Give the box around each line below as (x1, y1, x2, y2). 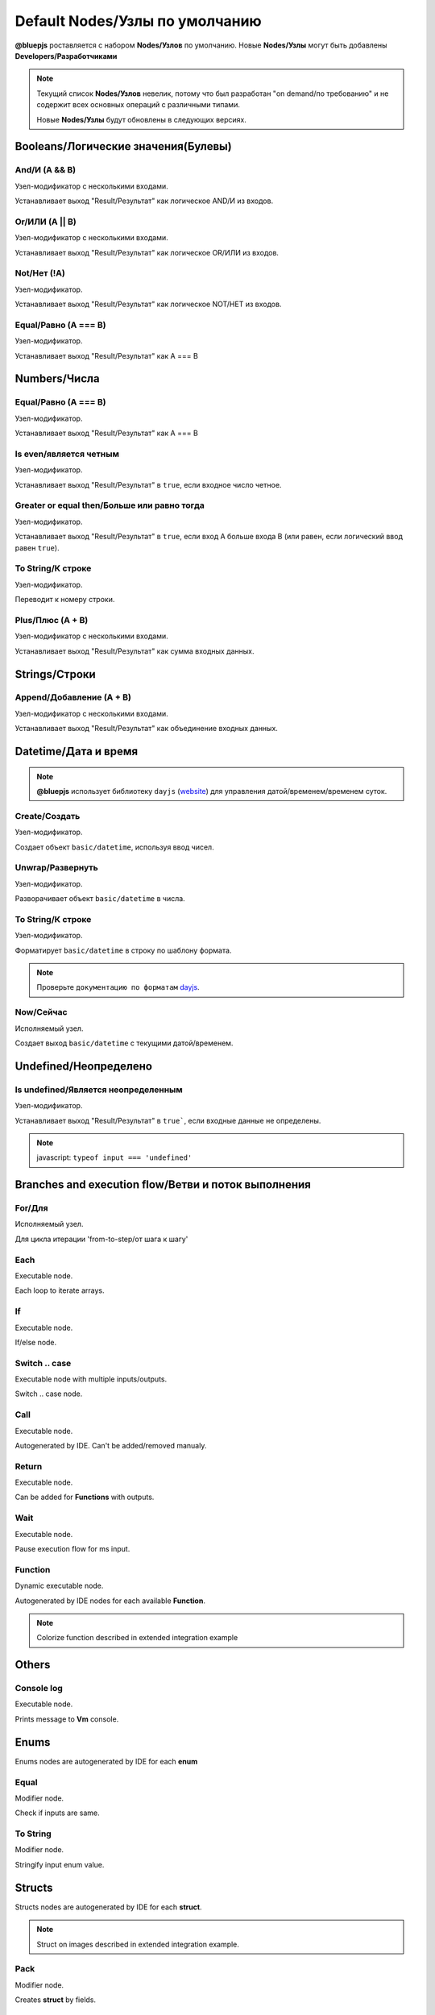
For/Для (14, 1203, 48, 1214)
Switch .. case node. (14, 1389, 83, 1398)
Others (14, 1658, 51, 1672)
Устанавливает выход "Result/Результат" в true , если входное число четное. (14, 480, 282, 489)
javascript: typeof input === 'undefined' (36, 1153, 193, 1162)
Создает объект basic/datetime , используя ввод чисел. (14, 842, 214, 852)
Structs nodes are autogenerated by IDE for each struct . (14, 1902, 202, 1912)
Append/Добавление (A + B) (14, 692, 132, 703)
